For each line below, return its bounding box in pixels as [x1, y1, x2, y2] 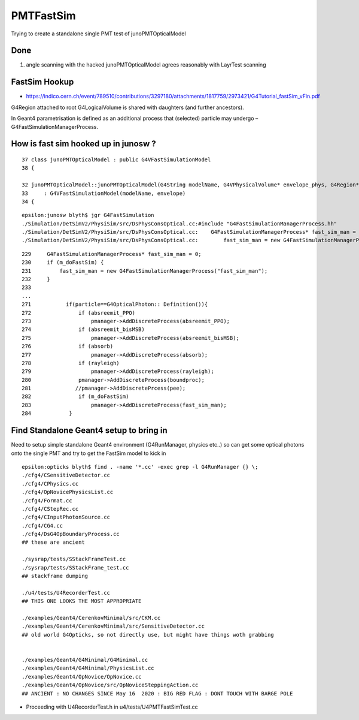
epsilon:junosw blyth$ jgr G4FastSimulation [22, 212, 155, 219]
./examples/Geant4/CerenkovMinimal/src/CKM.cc [22, 614, 161, 621]
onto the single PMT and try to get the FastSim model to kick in [11, 450, 166, 457]
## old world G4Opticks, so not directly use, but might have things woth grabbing [22, 631, 275, 638]
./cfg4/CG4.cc [22, 522, 63, 529]
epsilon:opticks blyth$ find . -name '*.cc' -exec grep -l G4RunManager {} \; [22, 463, 258, 470]
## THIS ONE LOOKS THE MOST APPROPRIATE [22, 598, 142, 605]
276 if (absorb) [22, 343, 114, 350]
